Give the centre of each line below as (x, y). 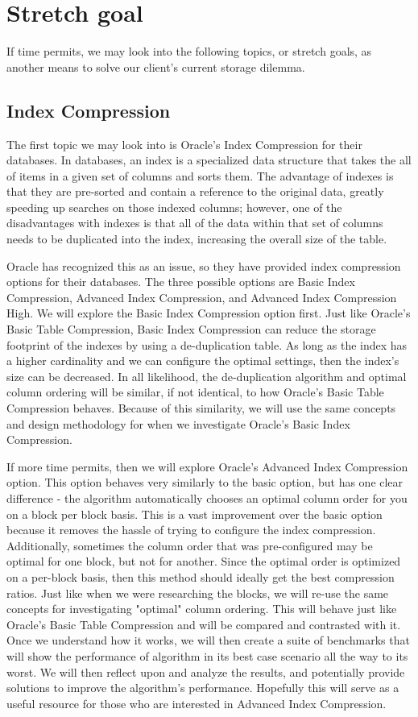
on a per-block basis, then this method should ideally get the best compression (201, 576)
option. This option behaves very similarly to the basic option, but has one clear (205, 482)
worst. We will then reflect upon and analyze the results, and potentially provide (206, 671)
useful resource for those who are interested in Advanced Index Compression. (197, 703)
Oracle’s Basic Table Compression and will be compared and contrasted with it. (204, 624)
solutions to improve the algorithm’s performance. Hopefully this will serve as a (203, 688)
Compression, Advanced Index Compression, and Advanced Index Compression (202, 297)
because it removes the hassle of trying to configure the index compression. (191, 530)
